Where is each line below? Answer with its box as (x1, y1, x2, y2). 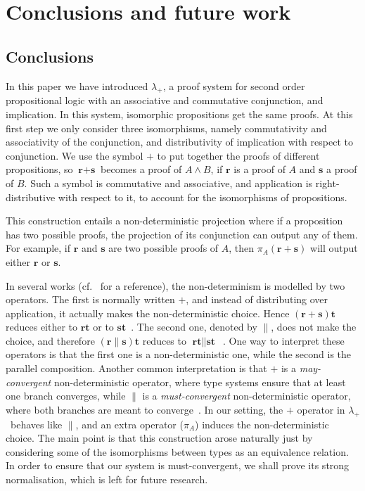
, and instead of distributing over (186, 292, 328, 307)
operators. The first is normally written (6, 292, 175, 307)
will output (310, 241, 358, 255)
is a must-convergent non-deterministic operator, (142, 388, 351, 403)
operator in (297, 402, 345, 416)
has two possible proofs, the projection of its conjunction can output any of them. (6, 227, 358, 241)
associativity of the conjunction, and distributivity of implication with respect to (6, 134, 353, 149)
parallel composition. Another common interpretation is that (6, 361, 267, 376)
